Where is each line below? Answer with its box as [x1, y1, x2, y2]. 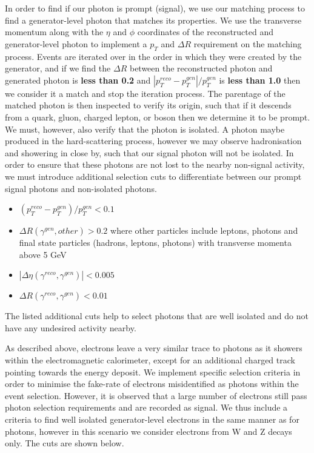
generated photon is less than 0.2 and [5, 73, 151, 86]
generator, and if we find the [5, 62, 111, 74]
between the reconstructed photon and [129, 62, 273, 74]
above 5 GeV [19, 248, 67, 260]
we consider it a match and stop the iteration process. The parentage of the [5, 87, 286, 99]
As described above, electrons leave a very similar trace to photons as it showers [5, 342, 302, 354]
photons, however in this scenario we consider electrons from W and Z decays [5, 425, 292, 437]
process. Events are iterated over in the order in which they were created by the [5, 50, 302, 62]
